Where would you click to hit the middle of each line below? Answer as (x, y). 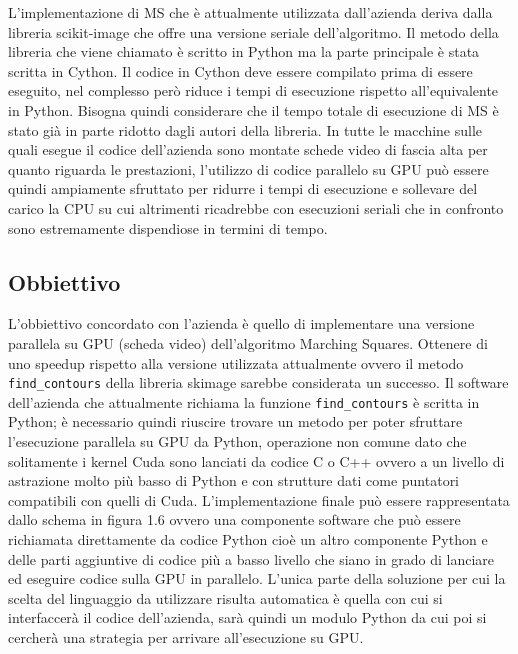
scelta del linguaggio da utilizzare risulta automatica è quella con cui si (225, 597)
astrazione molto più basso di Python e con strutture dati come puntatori (234, 480)
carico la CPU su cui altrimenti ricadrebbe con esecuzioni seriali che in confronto (256, 207)
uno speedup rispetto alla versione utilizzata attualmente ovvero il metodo (236, 362)
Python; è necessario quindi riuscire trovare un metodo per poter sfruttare (235, 421)
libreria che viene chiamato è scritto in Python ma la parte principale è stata (244, 51)
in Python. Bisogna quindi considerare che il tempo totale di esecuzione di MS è (253, 109)
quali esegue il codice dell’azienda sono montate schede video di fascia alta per (248, 149)
